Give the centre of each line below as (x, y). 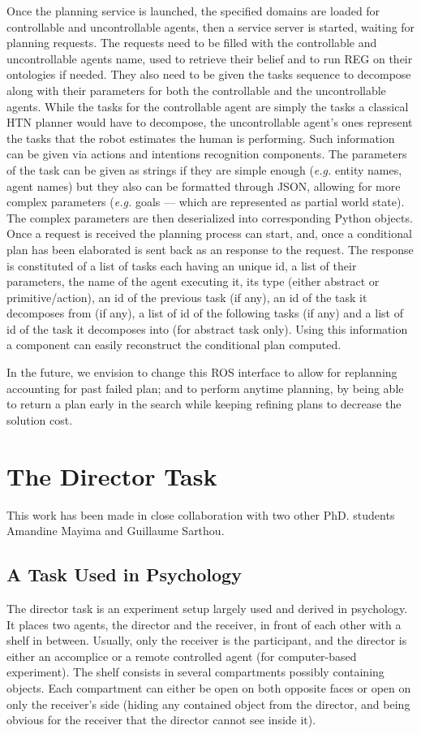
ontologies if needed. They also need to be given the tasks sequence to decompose (209, 74)
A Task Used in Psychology (124, 574)
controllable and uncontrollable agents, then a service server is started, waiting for (211, 26)
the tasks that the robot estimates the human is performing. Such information (201, 138)
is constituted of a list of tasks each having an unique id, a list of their (182, 265)
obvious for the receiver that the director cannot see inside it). (161, 720)
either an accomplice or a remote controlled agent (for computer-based (182, 656)
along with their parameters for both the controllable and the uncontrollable (196, 90)
